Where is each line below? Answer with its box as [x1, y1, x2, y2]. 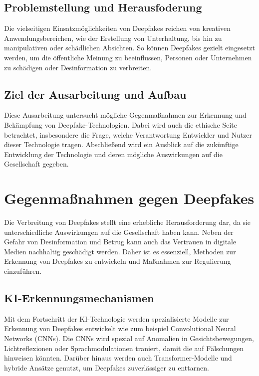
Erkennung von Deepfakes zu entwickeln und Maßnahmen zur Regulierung [4, 256, 231, 266]
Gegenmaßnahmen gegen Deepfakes [4, 188, 255, 208]
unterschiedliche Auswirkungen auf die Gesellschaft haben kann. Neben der [4, 226, 234, 237]
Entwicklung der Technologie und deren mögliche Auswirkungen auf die [4, 149, 223, 159]
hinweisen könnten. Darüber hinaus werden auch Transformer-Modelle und [4, 353, 232, 363]
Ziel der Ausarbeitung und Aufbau [4, 86, 187, 102]
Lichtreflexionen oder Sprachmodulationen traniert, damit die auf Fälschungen [4, 343, 244, 353]
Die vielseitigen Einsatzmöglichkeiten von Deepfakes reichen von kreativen [4, 23, 231, 33]
